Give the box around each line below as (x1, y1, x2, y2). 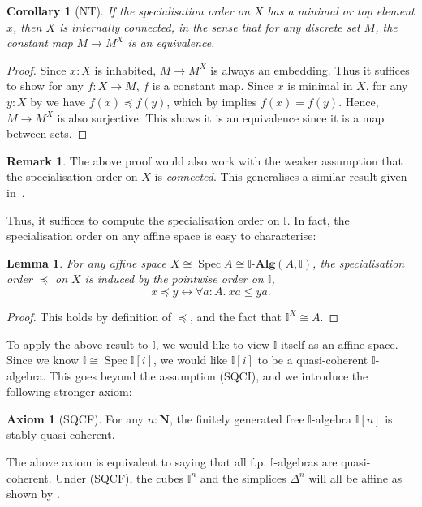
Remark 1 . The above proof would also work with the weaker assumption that (6, 152, 403, 169)
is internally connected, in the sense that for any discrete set (59, 18, 360, 35)
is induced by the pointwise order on (84, 270, 264, 287)
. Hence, (338, 92, 379, 110)
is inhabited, (94, 61, 157, 78)
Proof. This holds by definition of (6, 307, 172, 324)
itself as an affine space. (281, 335, 398, 352)
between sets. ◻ (6, 125, 88, 142)
